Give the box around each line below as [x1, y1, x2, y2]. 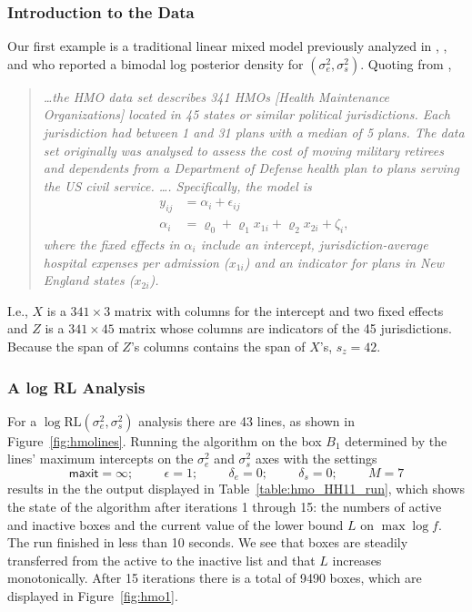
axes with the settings [255, 449, 377, 468]
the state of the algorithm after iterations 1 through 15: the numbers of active [7, 497, 442, 516]
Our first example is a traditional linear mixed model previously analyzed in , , [7, 36, 447, 56]
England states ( [43, 270, 135, 290]
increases [332, 550, 382, 569]
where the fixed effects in [43, 235, 180, 254]
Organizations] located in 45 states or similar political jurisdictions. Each [43, 105, 450, 124]
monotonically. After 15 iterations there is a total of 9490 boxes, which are [7, 568, 422, 587]
